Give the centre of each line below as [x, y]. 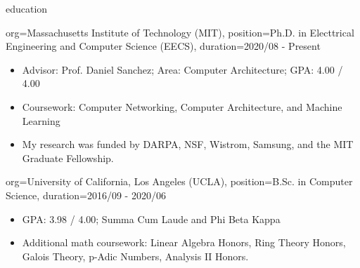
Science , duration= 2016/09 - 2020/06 [86, 195]
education [27, 8]
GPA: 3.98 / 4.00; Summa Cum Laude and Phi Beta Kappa [151, 219]
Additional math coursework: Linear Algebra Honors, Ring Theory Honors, [184, 242]
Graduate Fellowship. [68, 158]
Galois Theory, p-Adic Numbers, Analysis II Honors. [135, 256]
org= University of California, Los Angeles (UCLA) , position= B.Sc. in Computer [179, 181]
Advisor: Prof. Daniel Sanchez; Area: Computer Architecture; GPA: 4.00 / [182, 69]
